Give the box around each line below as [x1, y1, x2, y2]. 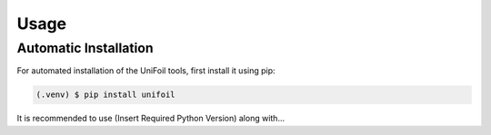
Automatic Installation [16, 40, 154, 56]
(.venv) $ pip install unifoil [35, 90, 176, 100]
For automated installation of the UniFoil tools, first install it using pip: [16, 65, 276, 76]
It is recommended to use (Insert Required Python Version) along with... [16, 113, 286, 124]
